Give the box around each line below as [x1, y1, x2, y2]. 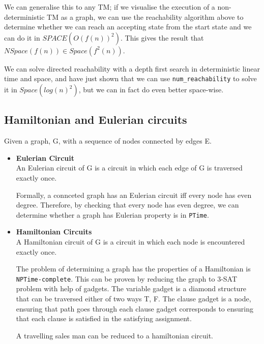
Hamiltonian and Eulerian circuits [4, 112, 187, 127]
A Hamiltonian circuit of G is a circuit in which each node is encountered [16, 236, 245, 247]
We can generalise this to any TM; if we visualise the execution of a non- [4, 2, 231, 12]
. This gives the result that [120, 32, 204, 43]
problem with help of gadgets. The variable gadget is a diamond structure [16, 283, 247, 294]
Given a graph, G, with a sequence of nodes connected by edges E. [4, 135, 212, 146]
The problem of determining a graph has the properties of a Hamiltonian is [16, 263, 251, 274]
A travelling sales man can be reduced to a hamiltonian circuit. [16, 330, 214, 340]
